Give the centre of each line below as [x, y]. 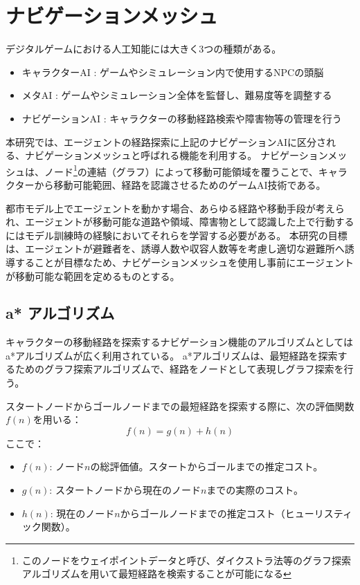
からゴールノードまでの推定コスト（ [202, 513]
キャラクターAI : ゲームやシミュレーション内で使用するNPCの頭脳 [173, 72]
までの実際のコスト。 [255, 490]
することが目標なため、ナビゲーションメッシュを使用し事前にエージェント [184, 262]
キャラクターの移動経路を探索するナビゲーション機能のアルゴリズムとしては [180, 342]
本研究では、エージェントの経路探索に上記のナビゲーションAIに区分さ [166, 141]
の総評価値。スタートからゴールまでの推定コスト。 [207, 466]
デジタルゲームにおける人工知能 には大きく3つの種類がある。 [144, 49]
